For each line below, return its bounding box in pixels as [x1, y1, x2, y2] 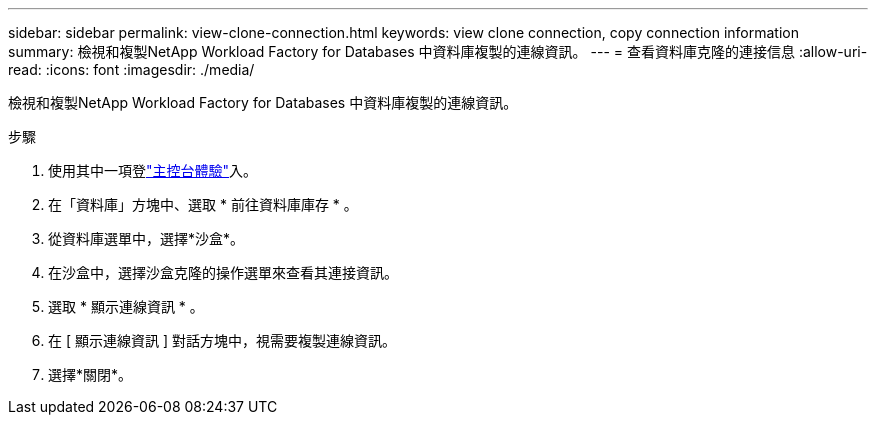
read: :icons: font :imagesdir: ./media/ [8, 61, 255, 78]
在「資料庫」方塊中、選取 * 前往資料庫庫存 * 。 [48, 196, 358, 213]
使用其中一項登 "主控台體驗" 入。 [48, 162, 258, 179]
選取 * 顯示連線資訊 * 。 [48, 298, 204, 315]
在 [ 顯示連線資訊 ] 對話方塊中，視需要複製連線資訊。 [48, 332, 396, 349]
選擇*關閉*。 [48, 366, 133, 383]
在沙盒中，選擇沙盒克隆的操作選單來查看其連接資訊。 [48, 264, 398, 281]
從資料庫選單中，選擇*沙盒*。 [48, 230, 245, 247]
